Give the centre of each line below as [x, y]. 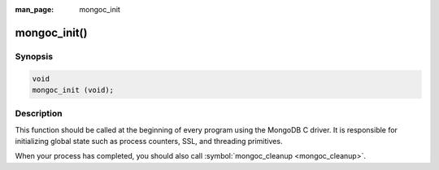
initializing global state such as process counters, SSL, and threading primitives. [149, 142]
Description [39, 114]
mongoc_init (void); [73, 90]
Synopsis [34, 56]
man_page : [35, 9]
